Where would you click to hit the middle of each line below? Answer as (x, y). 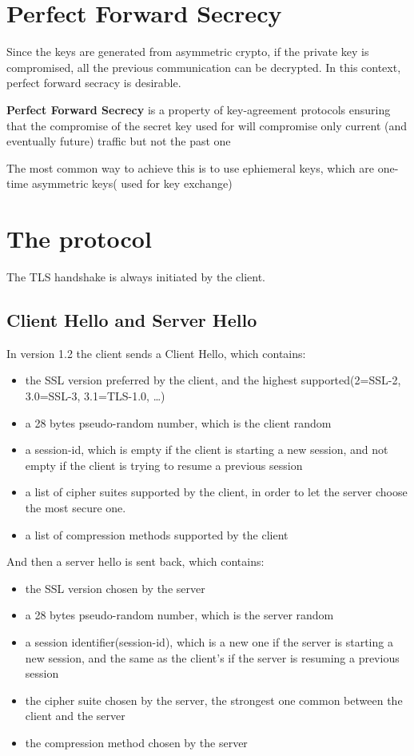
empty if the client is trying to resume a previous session (164, 465)
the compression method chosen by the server (136, 742)
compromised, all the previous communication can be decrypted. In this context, (204, 67)
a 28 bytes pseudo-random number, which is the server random (179, 615)
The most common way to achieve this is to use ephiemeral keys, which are (191, 167)
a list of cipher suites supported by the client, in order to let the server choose (216, 492)
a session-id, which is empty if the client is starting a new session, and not (207, 450)
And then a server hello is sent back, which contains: (135, 561)
